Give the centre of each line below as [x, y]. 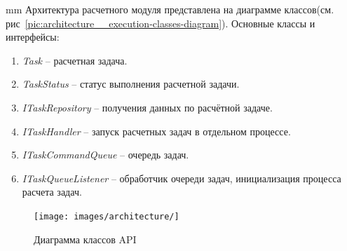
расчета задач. [52, 192]
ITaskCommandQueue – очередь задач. [106, 155]
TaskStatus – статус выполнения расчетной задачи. [131, 84]
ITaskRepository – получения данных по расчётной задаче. [147, 107]
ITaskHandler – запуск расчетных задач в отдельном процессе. [156, 131]
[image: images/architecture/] [107, 216]
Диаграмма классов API [85, 239]
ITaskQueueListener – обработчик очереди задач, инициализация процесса [182, 178]
